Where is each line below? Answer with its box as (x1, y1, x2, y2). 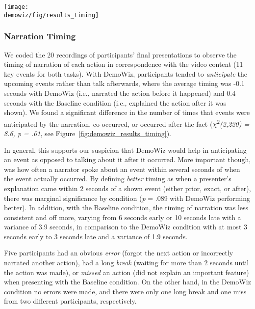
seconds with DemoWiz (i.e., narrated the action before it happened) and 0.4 (4, 87, 236, 98)
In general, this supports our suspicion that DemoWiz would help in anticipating (4, 144, 247, 155)
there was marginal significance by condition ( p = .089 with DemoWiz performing (4, 193, 250, 203)
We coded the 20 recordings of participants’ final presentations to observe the (4, 49, 237, 59)
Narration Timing (4, 30, 76, 42)
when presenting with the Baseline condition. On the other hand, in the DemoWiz (4, 277, 251, 287)
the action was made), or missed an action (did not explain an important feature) (4, 267, 249, 277)
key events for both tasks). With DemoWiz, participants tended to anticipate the (4, 68, 247, 79)
